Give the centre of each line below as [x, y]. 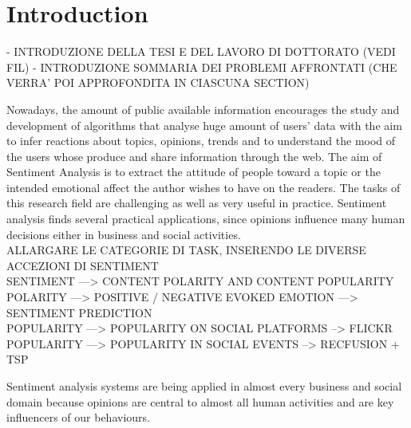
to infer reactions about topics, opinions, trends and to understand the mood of [201, 141]
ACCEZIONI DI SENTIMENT [83, 265]
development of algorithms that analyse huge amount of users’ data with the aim [204, 125]
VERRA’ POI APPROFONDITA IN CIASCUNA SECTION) [158, 82]
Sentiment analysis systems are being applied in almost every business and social [204, 386]
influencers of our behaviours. [78, 417]
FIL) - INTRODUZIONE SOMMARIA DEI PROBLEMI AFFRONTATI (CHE [202, 67]
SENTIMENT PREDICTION [79, 312]
